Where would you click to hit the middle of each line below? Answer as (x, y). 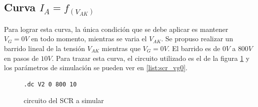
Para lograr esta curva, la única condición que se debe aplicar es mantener (116, 29)
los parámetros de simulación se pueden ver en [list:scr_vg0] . (96, 67)
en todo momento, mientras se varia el (89, 39)
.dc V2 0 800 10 (50, 84)
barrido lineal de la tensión (45, 48)
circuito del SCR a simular (64, 100)
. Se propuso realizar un (197, 39)
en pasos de (21, 58)
